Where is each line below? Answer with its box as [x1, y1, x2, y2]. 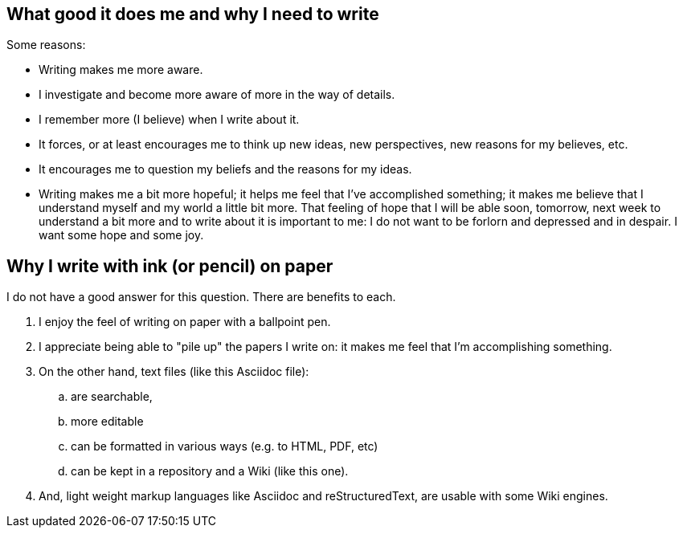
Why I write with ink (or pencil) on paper [6, 255, 333, 276]
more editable [71, 414, 144, 429]
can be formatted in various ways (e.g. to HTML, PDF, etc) [71, 439, 378, 454]
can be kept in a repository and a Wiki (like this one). [71, 464, 349, 479]
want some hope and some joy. [39, 228, 204, 243]
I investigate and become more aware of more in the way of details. [39, 88, 395, 102]
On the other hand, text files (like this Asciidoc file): [39, 365, 309, 379]
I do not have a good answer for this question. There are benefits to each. [6, 290, 396, 304]
